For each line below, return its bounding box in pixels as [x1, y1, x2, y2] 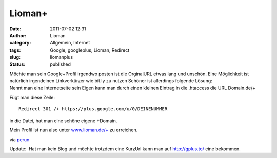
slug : [9, 54, 21, 60]
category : [9, 40, 31, 46]
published [50, 61, 71, 67]
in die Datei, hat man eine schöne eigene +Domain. [9, 118, 117, 124]
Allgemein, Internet [50, 40, 90, 46]
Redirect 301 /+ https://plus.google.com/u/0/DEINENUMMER [18, 106, 168, 112]
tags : [9, 47, 21, 53]
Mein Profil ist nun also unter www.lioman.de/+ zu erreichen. [9, 127, 138, 133]
